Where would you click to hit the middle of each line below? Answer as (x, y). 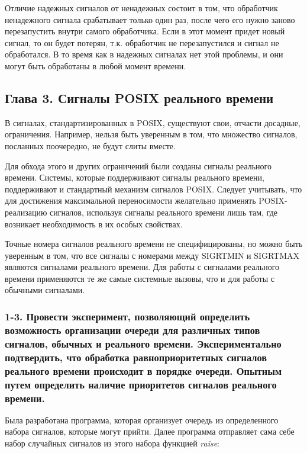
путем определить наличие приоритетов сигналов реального (141, 384)
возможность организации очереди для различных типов (133, 330)
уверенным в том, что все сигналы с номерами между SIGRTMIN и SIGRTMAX (152, 255)
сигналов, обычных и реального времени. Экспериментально (143, 343)
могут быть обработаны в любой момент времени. (96, 65)
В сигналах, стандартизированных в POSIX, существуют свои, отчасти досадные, (153, 122)
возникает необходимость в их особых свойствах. (94, 224)
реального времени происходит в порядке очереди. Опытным (143, 370)
